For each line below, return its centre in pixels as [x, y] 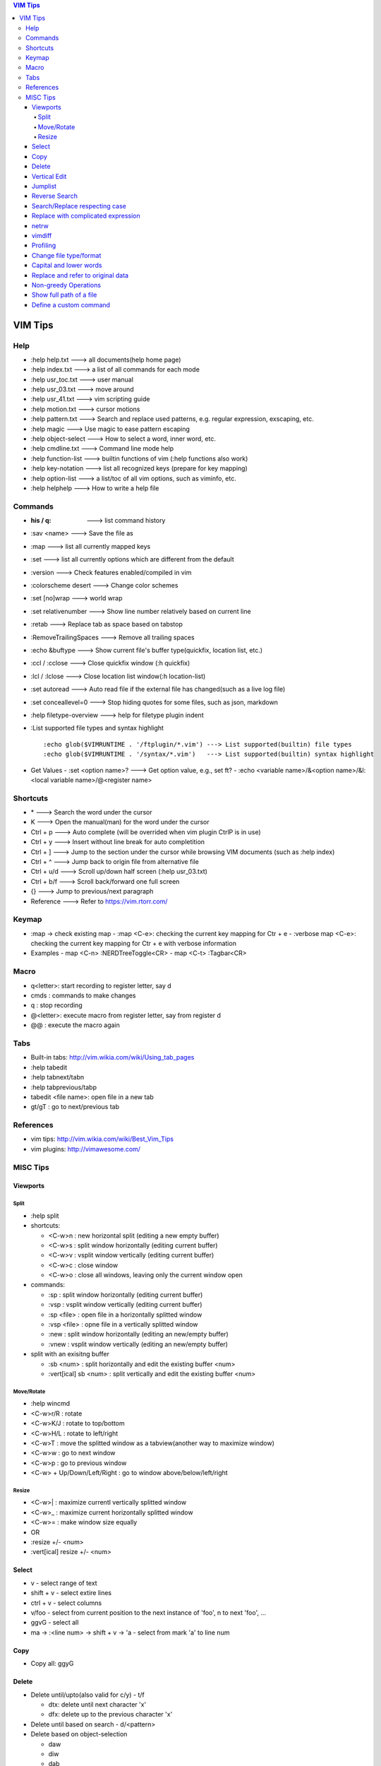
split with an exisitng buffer [70, 1354]
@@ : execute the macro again [75, 1025]
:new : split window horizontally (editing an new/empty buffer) [138, 1334]
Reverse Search [55, 196]
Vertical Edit [49, 176]
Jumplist [44, 186]
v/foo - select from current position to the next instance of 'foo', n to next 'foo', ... [149, 1613]
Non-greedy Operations [67, 285]
